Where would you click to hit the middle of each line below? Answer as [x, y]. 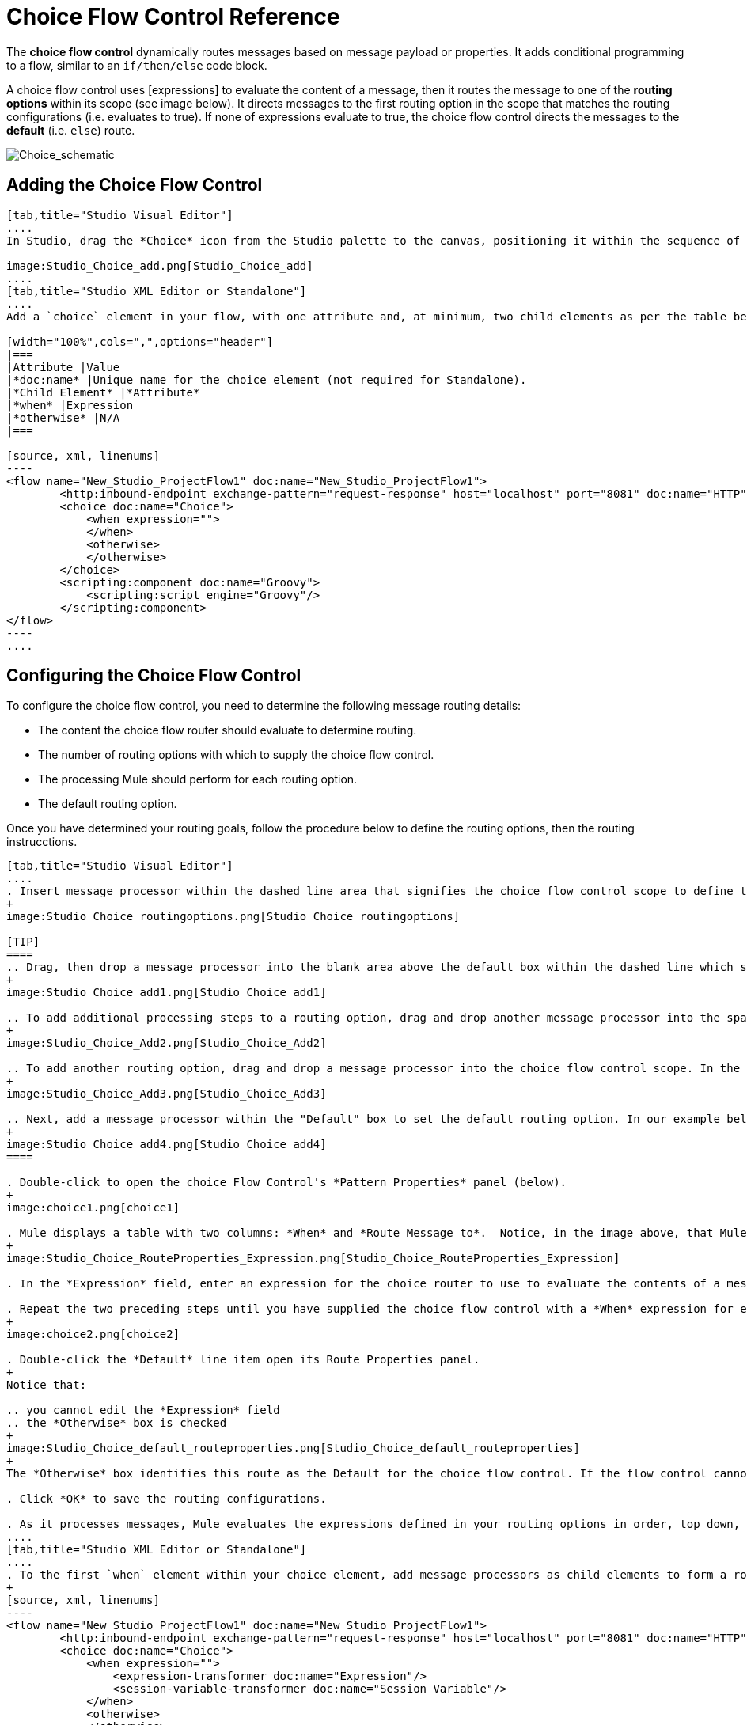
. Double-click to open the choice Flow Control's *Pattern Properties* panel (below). [287, 1183]
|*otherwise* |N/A [63, 417]
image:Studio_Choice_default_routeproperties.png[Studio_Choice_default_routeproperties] [293, 1448]
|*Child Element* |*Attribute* [103, 392]
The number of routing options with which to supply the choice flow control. [236, 755]
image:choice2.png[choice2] [93, 1335]
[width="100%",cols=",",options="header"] [140, 341]
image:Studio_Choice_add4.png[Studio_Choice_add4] [167, 1145]
